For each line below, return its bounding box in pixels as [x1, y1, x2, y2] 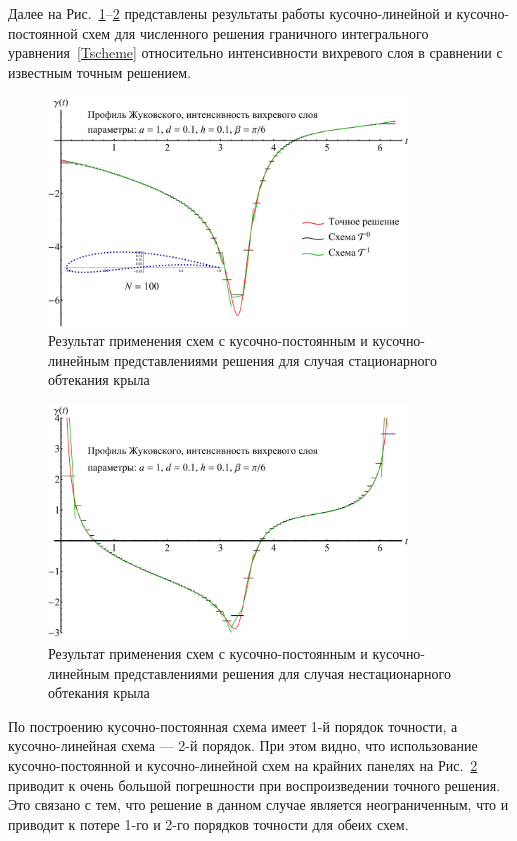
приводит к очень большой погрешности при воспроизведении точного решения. [8, 774, 501, 795]
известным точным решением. [8, 61, 192, 82]
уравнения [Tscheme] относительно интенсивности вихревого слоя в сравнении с [8, 42, 503, 63]
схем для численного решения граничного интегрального [82, 22, 429, 43]
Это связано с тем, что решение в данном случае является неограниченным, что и [8, 794, 509, 815]
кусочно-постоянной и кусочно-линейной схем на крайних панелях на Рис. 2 [8, 754, 478, 775]
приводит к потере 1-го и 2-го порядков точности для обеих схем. [8, 813, 409, 834]
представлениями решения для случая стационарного [114, 349, 437, 370]
